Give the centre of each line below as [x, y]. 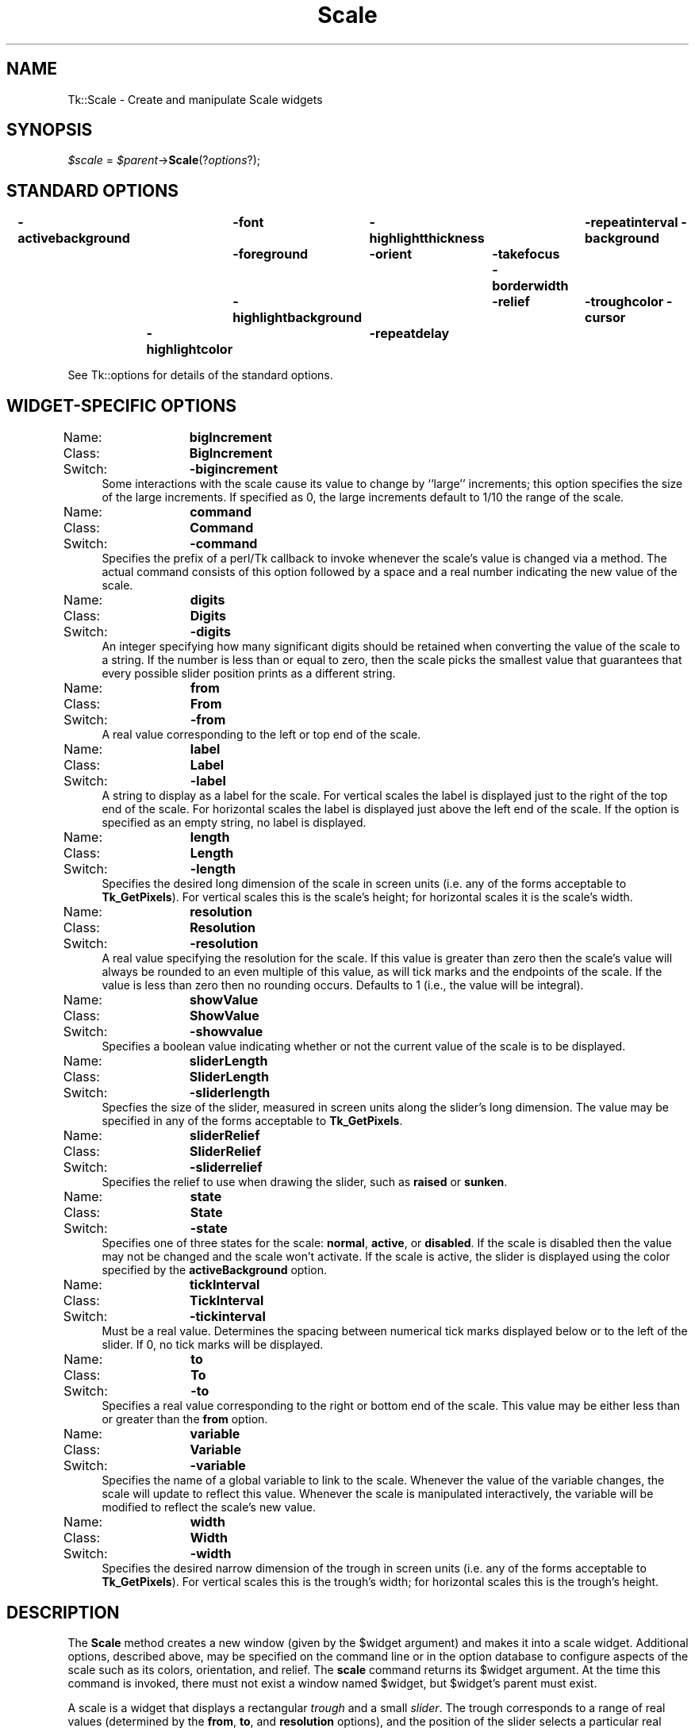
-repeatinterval [632, 223]
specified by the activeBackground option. [215, 1270]
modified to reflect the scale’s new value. [209, 1507]
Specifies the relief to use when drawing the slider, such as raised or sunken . [305, 1182]
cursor [605, 318]
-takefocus [526, 254]
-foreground [271, 254]
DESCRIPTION [63, 1612]
